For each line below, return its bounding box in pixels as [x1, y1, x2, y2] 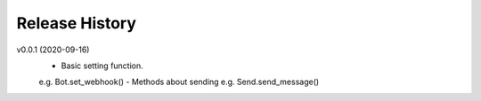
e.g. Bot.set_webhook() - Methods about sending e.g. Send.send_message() [38, 76, 320, 88]
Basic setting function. [61, 60, 144, 71]
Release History [16, 13, 137, 33]
